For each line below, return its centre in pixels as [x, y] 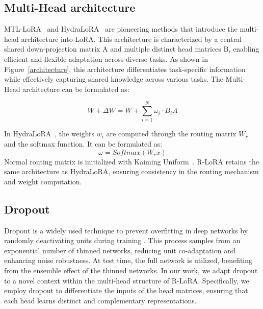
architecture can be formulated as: [76, 89]
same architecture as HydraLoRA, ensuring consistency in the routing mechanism [131, 171]
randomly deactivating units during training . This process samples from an [122, 240]
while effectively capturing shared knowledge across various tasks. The [114, 79]
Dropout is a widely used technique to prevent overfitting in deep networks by [126, 230]
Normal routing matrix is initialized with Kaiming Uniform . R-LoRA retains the [131, 161]
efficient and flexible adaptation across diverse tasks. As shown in [106, 58]
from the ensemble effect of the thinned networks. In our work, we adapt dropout [131, 270]
